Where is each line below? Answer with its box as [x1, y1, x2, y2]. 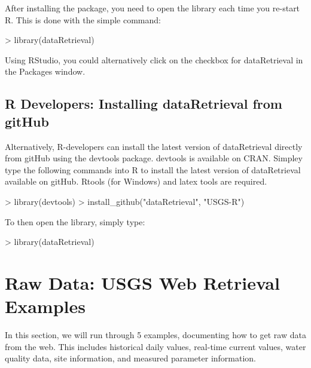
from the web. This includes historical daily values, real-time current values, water [5, 340, 306, 352]
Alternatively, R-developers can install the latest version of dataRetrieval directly [5, 140, 303, 152]
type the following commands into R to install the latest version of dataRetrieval [5, 163, 301, 176]
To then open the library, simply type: [5, 215, 145, 228]
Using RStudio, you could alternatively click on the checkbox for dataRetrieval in [5, 53, 303, 66]
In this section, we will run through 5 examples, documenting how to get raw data [5, 329, 306, 341]
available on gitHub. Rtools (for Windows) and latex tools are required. [5, 175, 267, 188]
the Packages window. [5, 65, 86, 78]
